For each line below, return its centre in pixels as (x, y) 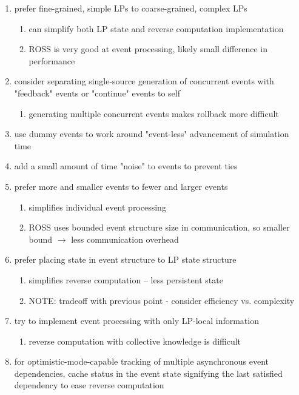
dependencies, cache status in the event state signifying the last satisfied (148, 373)
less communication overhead (125, 239)
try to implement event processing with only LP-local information (136, 321)
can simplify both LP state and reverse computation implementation (156, 28)
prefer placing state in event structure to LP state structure (125, 259)
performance (52, 60)
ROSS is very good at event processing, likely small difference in (148, 49)
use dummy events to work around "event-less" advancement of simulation (152, 134)
